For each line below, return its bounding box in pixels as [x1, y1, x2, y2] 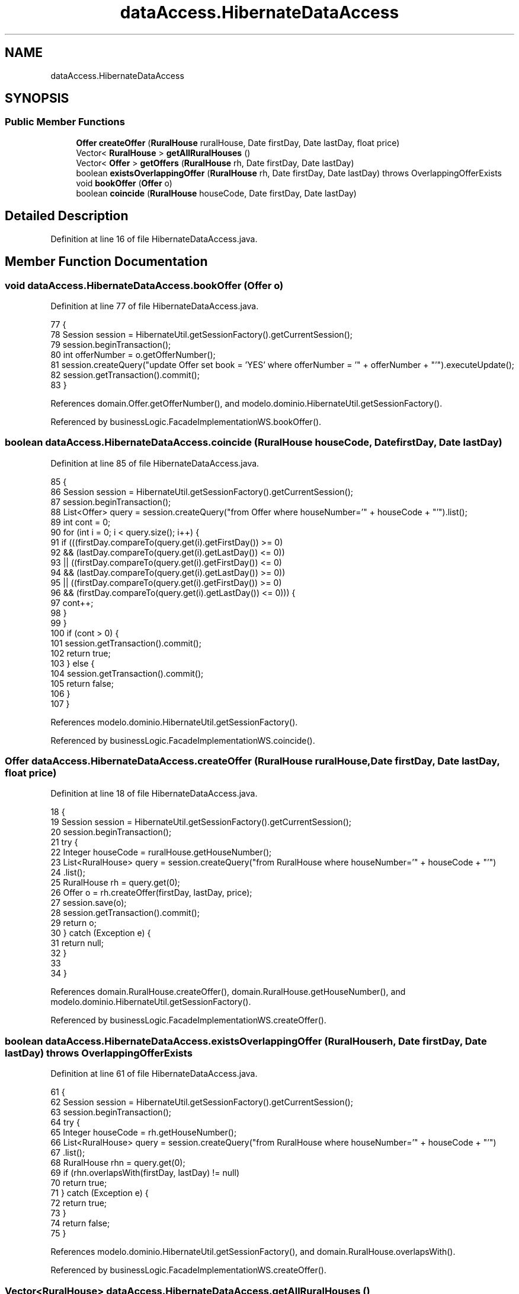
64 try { [50, 1117, 80, 1128]
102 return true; [50, 648, 111, 658]
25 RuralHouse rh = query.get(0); [50, 877, 180, 888]
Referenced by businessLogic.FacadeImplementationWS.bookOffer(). [50, 416, 322, 427]
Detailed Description [5, 208, 129, 224]
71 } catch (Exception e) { [50, 1188, 149, 1198]
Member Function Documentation [5, 254, 208, 269]
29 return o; [50, 918, 97, 928]
